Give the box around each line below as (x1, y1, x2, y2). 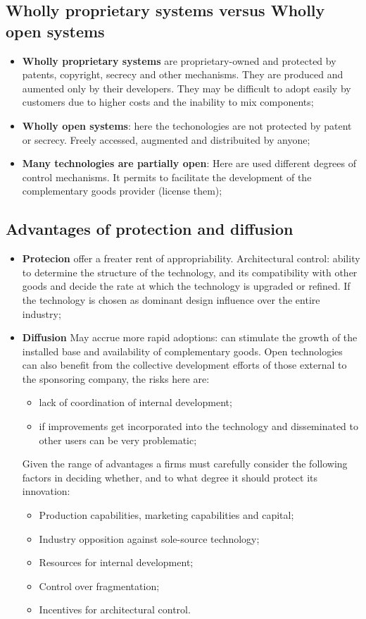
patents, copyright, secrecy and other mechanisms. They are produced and (22, 67, 343, 82)
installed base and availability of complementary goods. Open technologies (22, 343, 343, 358)
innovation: (22, 484, 70, 498)
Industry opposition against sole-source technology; (39, 531, 260, 546)
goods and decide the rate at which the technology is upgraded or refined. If (22, 278, 351, 293)
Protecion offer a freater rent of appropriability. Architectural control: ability (22, 251, 360, 266)
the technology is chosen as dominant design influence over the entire (22, 292, 320, 307)
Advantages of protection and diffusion (6, 218, 294, 240)
